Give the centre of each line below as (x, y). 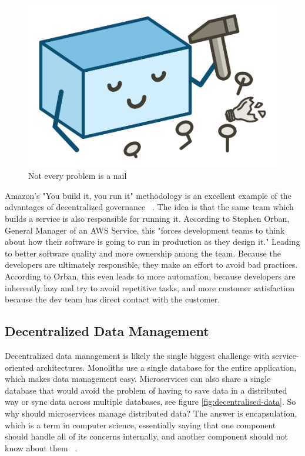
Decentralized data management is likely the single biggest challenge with (137, 355)
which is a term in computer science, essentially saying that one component (140, 425)
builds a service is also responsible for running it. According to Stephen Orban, (147, 219)
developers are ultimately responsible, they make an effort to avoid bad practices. (151, 264)
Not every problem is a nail (78, 176)
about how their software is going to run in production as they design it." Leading (152, 242)
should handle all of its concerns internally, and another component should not (146, 436)
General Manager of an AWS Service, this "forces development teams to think (145, 230)
